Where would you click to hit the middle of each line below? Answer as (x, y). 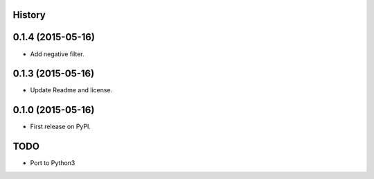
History (29, 15)
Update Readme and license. (71, 90)
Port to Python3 (53, 163)
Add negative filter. (57, 54)
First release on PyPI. (61, 127)
